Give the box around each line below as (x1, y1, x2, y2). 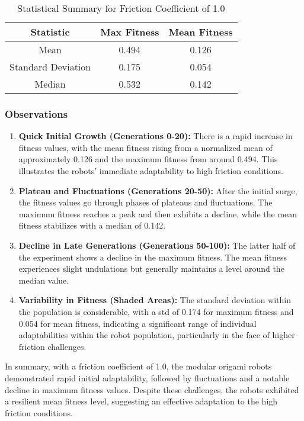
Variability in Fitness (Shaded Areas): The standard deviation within (18, 294, 291, 306)
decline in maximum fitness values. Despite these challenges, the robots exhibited (5, 383, 299, 396)
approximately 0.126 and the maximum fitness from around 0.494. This (18, 153, 278, 165)
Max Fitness (100, 25, 159, 38)
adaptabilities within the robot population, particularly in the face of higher (18, 329, 295, 341)
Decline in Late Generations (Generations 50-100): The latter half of (18, 239, 296, 251)
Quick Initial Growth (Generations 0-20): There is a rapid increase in (18, 130, 293, 142)
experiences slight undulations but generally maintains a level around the (18, 262, 284, 275)
